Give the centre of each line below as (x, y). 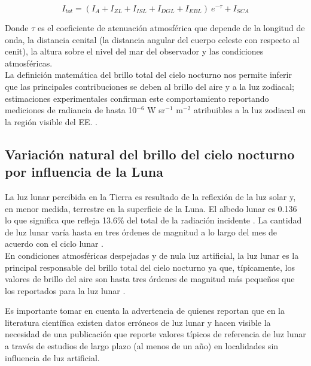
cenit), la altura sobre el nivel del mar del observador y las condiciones (134, 51)
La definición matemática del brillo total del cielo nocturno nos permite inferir (148, 75)
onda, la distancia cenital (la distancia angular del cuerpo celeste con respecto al (152, 39)
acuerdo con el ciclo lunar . (54, 244)
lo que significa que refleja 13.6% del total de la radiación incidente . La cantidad (153, 220)
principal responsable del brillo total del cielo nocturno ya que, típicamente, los (150, 267)
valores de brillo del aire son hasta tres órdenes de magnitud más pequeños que (150, 279)
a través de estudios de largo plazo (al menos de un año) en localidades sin (142, 346)
